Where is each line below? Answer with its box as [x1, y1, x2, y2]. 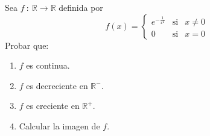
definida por [59, 1, 103, 13]
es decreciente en [26, 79, 88, 91]
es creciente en [26, 99, 80, 112]
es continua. [26, 59, 70, 72]
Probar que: [5, 39, 49, 51]
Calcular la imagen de [19, 119, 100, 132]
